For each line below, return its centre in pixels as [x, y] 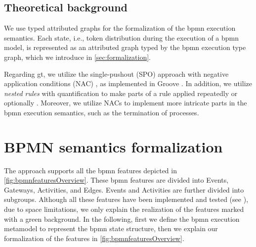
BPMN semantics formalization [113, 146]
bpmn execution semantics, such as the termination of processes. [102, 112]
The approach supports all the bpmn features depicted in [90, 170]
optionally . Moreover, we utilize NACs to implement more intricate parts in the [126, 103]
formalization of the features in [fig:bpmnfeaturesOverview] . [94, 238]
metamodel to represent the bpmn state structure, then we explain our [111, 228]
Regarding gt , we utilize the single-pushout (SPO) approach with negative [116, 74]
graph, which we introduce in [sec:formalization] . [77, 57]
